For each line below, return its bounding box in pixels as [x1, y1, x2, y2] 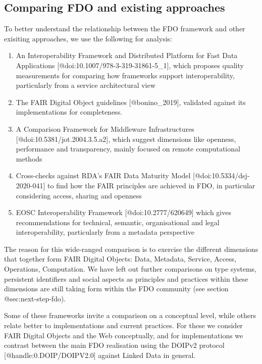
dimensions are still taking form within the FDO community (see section [4, 283, 229, 294]
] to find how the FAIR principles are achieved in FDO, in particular [43, 180, 255, 190]
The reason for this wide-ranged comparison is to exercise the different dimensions [4, 243, 258, 254]
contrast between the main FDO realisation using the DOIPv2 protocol [4, 340, 225, 350]
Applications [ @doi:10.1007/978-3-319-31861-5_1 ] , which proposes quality [16, 60, 244, 70]
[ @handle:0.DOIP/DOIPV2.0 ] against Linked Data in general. [4, 349, 196, 360]
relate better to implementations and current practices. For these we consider [4, 320, 243, 331]
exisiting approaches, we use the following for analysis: [4, 33, 172, 43]
